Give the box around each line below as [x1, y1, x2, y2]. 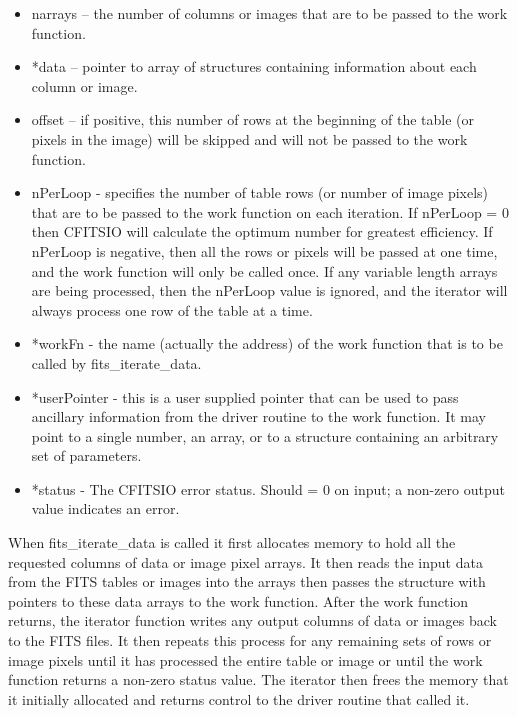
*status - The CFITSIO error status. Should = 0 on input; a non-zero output [31, 478, 505, 499]
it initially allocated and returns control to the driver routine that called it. [8, 688, 470, 709]
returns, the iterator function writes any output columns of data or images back [8, 610, 498, 631]
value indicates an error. [31, 498, 180, 519]
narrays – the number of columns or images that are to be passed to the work [31, 3, 508, 23]
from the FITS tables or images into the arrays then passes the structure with [8, 571, 486, 592]
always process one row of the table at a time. [31, 299, 313, 320]
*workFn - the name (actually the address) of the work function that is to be [31, 333, 503, 354]
